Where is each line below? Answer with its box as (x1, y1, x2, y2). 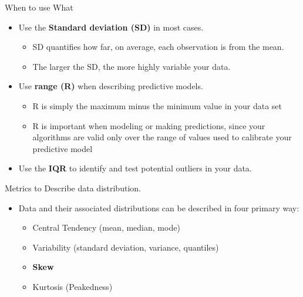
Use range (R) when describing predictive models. (18, 80, 203, 92)
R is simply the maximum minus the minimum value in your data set (32, 99, 282, 112)
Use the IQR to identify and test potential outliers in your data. (18, 162, 252, 174)
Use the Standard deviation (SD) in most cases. (18, 21, 204, 33)
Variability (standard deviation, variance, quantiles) (32, 241, 219, 253)
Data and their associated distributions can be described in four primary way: (18, 201, 299, 214)
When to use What (5, 1, 73, 13)
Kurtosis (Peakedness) (32, 280, 113, 292)
